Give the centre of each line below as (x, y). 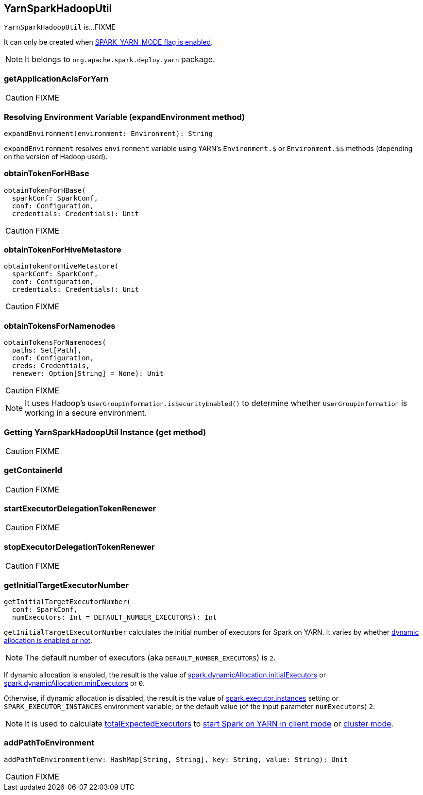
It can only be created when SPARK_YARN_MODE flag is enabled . (109, 42)
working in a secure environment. (86, 413)
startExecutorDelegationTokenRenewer (80, 509)
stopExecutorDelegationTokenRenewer (79, 547)
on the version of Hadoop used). (56, 156)
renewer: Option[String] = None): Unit (88, 374)
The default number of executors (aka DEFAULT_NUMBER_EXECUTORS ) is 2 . (150, 657)
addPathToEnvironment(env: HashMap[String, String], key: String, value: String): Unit (176, 759)
